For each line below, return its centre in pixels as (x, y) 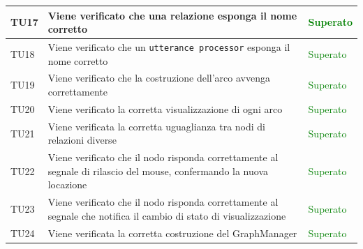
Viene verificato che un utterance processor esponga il (169, 46)
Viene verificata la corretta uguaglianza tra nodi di (156, 126)
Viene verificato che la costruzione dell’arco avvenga (159, 78)
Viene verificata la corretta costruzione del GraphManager (172, 233)
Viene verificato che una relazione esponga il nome (172, 15)
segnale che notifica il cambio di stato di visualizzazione (167, 215)
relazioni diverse (82, 140)
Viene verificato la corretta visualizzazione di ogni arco (165, 108)
